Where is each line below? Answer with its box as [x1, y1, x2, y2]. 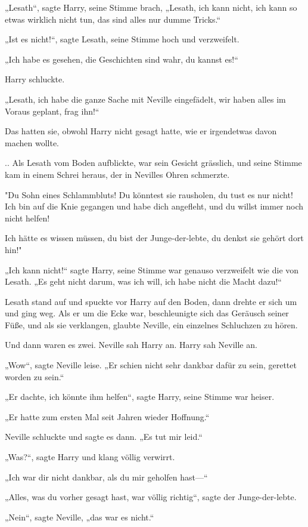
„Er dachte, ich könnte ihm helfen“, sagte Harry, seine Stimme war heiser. [5, 390, 275, 403]
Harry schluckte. [5, 73, 65, 85]
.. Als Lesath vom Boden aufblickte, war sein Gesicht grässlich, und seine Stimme [5, 156, 302, 169]
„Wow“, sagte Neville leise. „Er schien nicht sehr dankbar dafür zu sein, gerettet [5, 359, 297, 371]
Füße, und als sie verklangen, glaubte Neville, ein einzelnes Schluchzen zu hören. [5, 318, 298, 331]
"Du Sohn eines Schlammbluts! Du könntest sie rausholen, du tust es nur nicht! [5, 188, 293, 201]
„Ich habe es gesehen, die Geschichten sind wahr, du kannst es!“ [5, 53, 238, 65]
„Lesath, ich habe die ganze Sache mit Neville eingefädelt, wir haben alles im [5, 93, 286, 105]
